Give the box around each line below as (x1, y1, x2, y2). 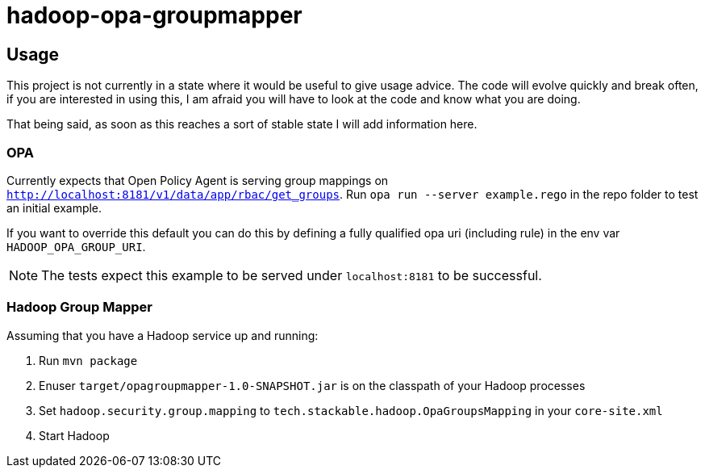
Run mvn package (39, 353, 138, 367)
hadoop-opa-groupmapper (6, 2, 302, 29)
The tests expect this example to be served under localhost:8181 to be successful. (41, 266, 542, 283)
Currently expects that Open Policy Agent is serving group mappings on (6, 173, 389, 187)
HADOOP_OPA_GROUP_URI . (6, 239, 146, 254)
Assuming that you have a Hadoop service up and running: (6, 328, 319, 342)
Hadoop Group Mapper (6, 299, 152, 316)
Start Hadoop (39, 428, 110, 443)
